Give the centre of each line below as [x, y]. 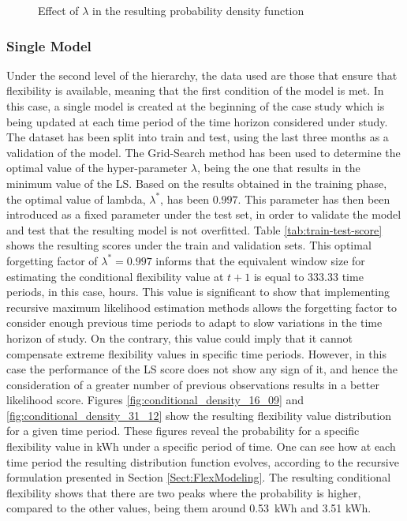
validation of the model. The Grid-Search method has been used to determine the [203, 152]
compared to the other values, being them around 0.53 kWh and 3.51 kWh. [189, 508]
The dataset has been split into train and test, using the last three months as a [198, 137]
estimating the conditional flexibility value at [115, 276]
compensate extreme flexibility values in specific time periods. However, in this [196, 353]
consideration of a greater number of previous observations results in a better [193, 384]
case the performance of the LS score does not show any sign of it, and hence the [202, 369]
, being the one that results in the [279, 168]
